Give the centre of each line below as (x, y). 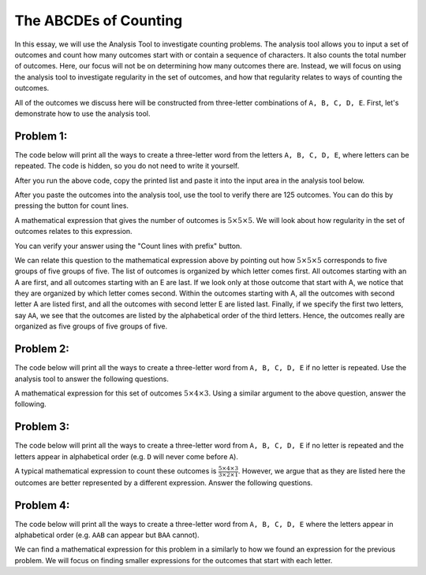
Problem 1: (41, 136)
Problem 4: (42, 505)
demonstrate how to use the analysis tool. (82, 113)
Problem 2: (42, 349)
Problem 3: (42, 427)
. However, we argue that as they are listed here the (321, 471)
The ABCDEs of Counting (99, 20)
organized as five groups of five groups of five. (91, 326)
